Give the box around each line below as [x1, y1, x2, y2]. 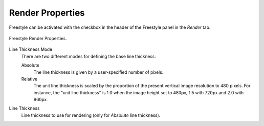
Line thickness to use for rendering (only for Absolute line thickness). [21, 112, 161, 118]
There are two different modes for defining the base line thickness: [21, 53, 156, 59]
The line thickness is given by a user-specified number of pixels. [33, 69, 164, 75]
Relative [21, 76, 38, 82]
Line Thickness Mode [9, 46, 52, 52]
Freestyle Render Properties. [9, 35, 67, 41]
